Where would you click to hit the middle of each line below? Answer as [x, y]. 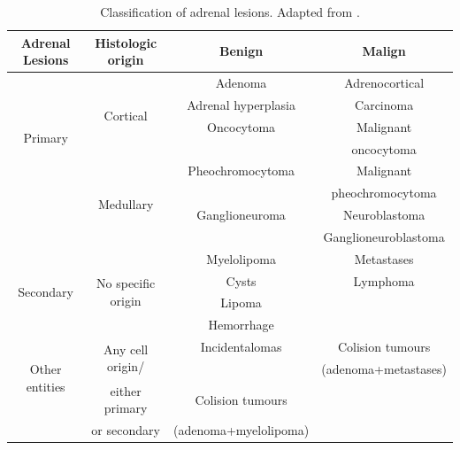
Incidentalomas [241, 347]
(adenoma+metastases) [384, 369]
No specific [126, 283]
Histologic [126, 42]
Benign [241, 51]
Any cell [126, 349]
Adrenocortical [384, 83]
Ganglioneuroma [241, 215]
